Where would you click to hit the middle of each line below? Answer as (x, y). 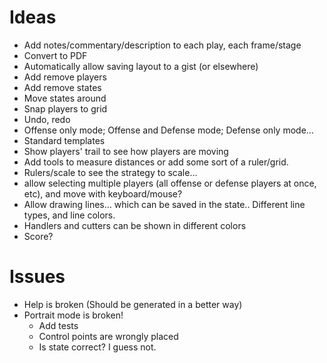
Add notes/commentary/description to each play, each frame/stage (162, 45)
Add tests (58, 325)
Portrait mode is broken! (73, 315)
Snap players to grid (65, 108)
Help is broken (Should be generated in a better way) (133, 304)
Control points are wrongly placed (108, 336)
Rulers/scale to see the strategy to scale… (110, 172)
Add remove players (65, 77)
